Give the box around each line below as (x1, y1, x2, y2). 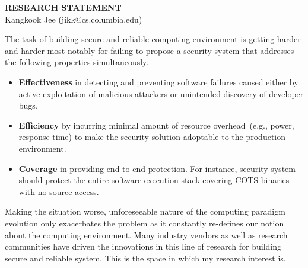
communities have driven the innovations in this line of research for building (5, 240, 281, 253)
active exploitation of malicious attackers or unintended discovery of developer (18, 87, 304, 100)
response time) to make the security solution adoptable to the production (18, 130, 285, 143)
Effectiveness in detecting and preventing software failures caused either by (18, 75, 299, 88)
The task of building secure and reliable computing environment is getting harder (5, 33, 301, 45)
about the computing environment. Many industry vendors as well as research (5, 228, 288, 241)
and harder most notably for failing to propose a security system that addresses (5, 44, 294, 56)
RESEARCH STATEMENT (5, 1, 122, 13)
